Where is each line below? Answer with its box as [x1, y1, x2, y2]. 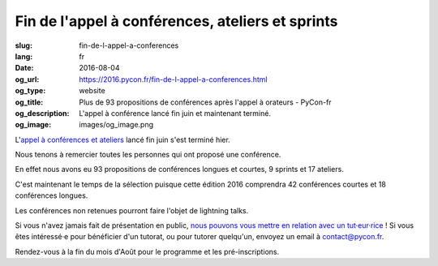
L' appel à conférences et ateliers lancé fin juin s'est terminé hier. [15, 135, 230, 144]
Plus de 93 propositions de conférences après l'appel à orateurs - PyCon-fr [79, 97, 332, 107]
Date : [15, 63, 34, 73]
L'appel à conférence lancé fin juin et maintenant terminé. [79, 108, 272, 118]
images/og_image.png [79, 120, 154, 130]
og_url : [15, 74, 40, 84]
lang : [15, 51, 33, 61]
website [79, 86, 105, 96]
